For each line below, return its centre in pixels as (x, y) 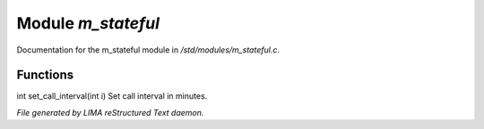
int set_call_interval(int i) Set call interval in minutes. (112, 96)
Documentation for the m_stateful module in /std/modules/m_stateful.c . (148, 50)
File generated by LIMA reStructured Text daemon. (110, 112)
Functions (45, 75)
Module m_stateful (88, 23)
